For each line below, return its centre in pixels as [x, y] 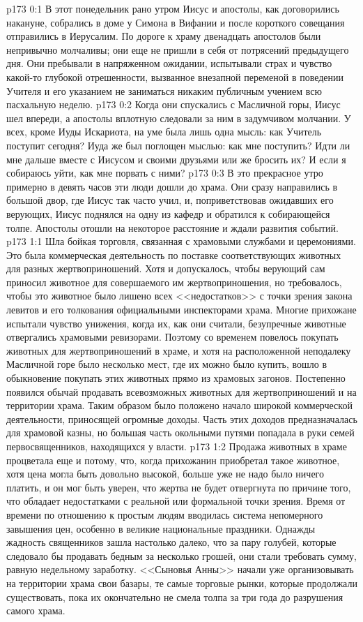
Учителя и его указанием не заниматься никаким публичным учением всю [164, 90]
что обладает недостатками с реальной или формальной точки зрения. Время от [176, 501]
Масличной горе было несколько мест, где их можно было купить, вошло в [167, 364]
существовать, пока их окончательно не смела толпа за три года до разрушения [175, 597]
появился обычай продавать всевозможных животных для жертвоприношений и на [181, 391]
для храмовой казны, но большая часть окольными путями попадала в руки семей [180, 432]
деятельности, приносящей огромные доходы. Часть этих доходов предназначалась [182, 419]
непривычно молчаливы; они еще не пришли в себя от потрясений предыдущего [178, 49]
